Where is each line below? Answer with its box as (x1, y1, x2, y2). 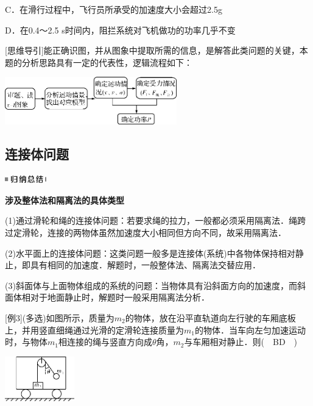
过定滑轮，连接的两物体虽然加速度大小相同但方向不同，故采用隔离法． (5, 226, 286, 238)
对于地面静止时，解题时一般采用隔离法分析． (30, 291, 209, 304)
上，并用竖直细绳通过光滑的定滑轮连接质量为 (5, 323, 184, 336)
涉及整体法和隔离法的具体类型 (5, 193, 124, 206)
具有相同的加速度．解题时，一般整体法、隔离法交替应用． (30, 258, 261, 271)
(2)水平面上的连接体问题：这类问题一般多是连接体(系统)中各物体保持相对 (5, 246, 295, 259)
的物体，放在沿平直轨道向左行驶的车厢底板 (125, 311, 296, 324)
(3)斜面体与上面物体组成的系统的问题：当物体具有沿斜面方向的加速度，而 (5, 279, 297, 291)
